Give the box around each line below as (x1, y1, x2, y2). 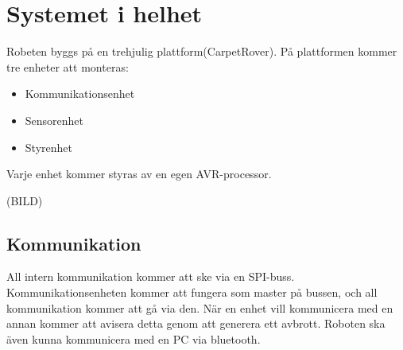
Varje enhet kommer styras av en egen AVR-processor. (6, 165, 272, 182)
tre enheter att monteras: (6, 58, 129, 75)
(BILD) (6, 192, 43, 208)
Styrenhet (25, 138, 72, 155)
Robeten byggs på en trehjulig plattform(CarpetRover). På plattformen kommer (6, 43, 397, 60)
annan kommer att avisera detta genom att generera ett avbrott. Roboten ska (6, 315, 386, 332)
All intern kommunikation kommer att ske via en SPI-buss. (6, 268, 295, 285)
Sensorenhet (25, 111, 84, 128)
